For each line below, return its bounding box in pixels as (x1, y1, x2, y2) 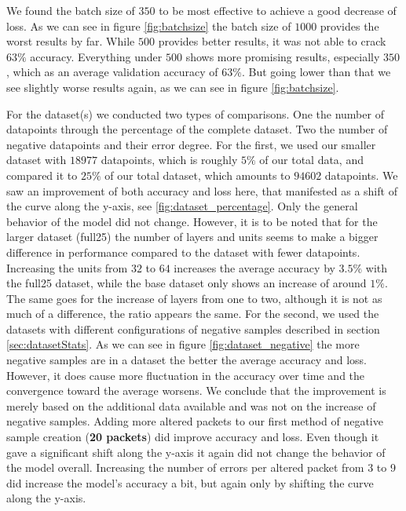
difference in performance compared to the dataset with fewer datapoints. (6, 243, 360, 260)
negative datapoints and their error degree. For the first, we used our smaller (6, 136, 376, 152)
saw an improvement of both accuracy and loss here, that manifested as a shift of (6, 182, 397, 199)
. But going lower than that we (241, 64, 391, 80)
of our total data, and (259, 151, 364, 168)
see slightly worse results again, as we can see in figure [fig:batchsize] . (6, 78, 339, 95)
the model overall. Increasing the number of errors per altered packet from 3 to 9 (6, 459, 396, 476)
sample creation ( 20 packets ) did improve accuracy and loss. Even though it (6, 429, 379, 445)
